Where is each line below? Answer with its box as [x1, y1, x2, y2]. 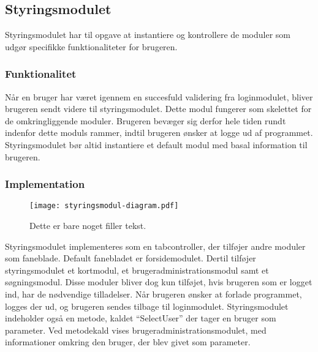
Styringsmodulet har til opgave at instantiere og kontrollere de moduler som [5, 28, 290, 41]
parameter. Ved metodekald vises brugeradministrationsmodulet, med [5, 323, 267, 336]
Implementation [5, 176, 85, 192]
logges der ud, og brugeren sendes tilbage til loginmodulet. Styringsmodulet [5, 299, 289, 312]
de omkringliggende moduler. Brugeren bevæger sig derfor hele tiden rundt [5, 114, 286, 127]
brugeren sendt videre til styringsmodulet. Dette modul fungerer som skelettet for [5, 102, 312, 115]
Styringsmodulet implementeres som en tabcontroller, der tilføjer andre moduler [5, 239, 306, 252]
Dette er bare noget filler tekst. [29, 219, 146, 232]
